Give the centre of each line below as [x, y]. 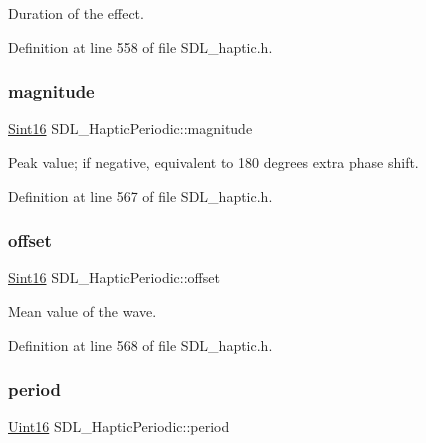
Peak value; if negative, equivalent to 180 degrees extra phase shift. [213, 162]
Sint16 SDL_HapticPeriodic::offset [114, 277]
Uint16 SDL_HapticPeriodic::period [119, 426]
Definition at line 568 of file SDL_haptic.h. [140, 344]
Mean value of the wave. [82, 311]
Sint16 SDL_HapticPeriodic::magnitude [130, 128]
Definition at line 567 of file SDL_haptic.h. [140, 195]
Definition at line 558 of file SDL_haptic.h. [140, 46]
